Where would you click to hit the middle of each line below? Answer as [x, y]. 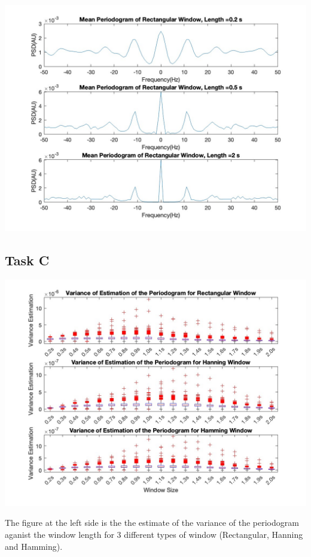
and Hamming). [34, 546]
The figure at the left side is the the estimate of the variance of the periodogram [152, 523]
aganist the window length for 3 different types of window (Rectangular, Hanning [154, 534]
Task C [27, 260]
